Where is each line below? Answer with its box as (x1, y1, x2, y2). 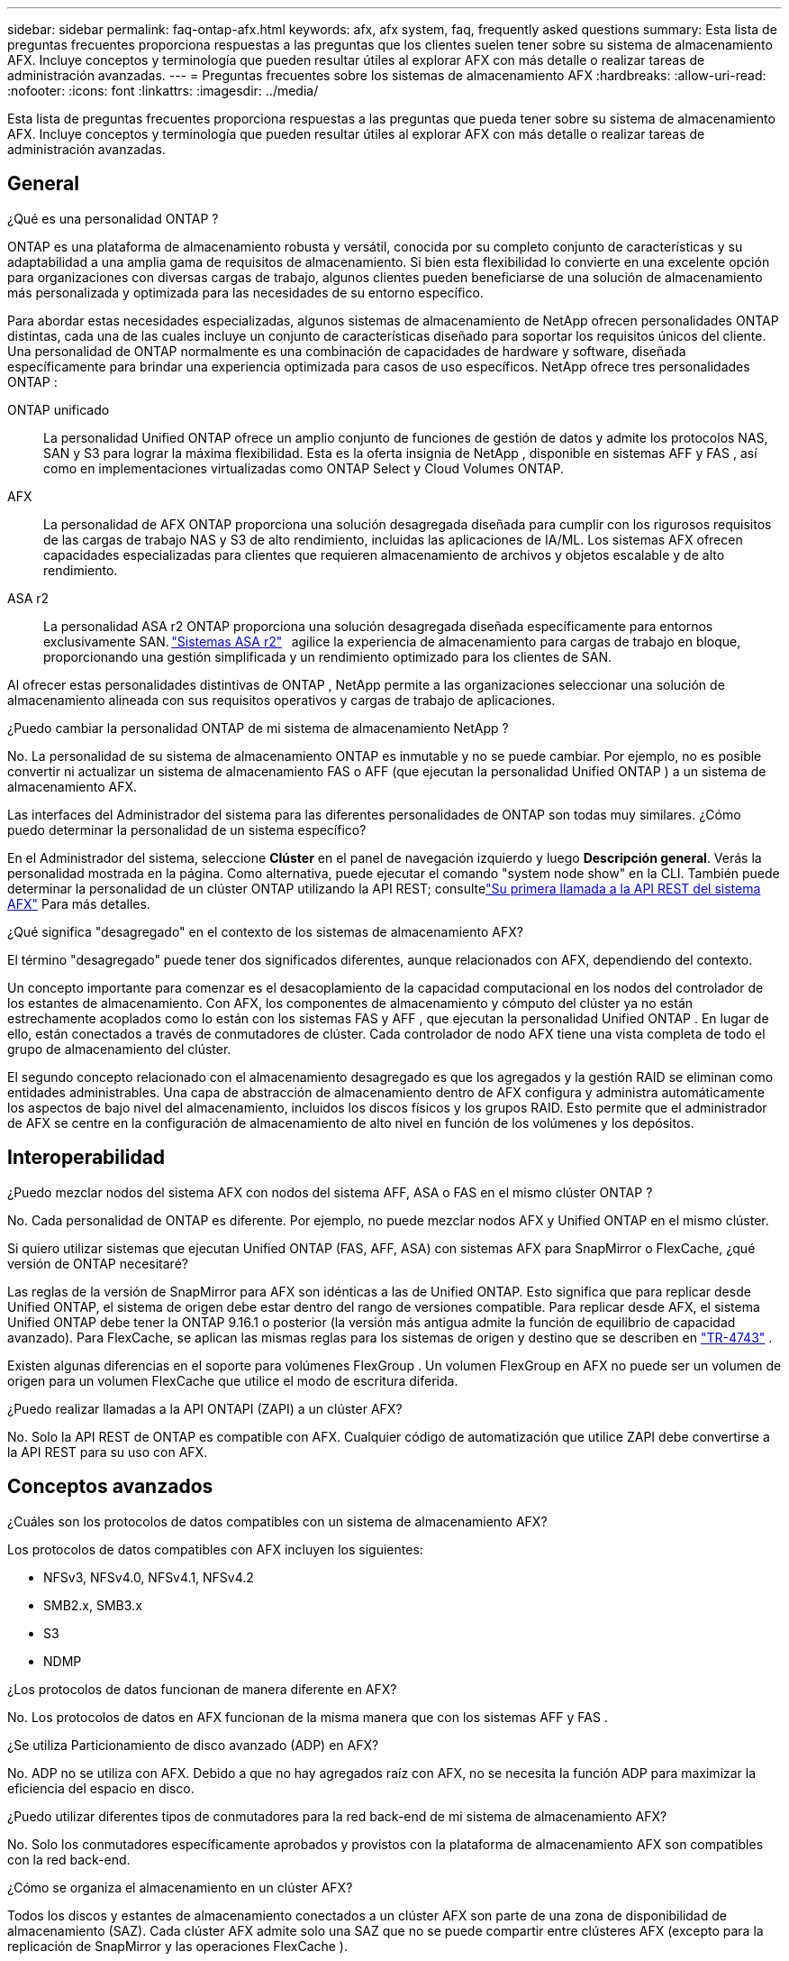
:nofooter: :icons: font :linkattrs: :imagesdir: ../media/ (7, 83, 319, 98)
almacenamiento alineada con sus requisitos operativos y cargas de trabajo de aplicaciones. (7, 692, 556, 708)
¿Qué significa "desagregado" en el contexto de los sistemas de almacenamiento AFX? (7, 923, 523, 939)
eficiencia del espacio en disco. (7, 1780, 195, 1796)
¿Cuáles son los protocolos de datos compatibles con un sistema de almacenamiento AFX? (7, 1513, 548, 1529)
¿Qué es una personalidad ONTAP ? (7, 210, 219, 226)
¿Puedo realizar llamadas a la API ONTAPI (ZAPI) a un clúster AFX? (7, 1400, 403, 1416)
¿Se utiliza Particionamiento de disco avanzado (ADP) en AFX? (7, 1736, 379, 1753)
